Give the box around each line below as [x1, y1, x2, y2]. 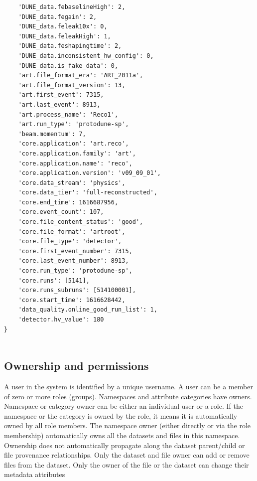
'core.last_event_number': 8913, [18, 257, 129, 265]
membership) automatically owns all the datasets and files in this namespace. [4, 430, 240, 440]
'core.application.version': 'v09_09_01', [18, 169, 161, 177]
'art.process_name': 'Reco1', [18, 111, 119, 118]
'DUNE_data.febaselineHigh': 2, [18, 3, 126, 10]
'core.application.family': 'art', [18, 150, 136, 157]
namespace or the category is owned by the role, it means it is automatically [4, 410, 238, 421]
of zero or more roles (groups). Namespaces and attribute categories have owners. [4, 391, 252, 401]
